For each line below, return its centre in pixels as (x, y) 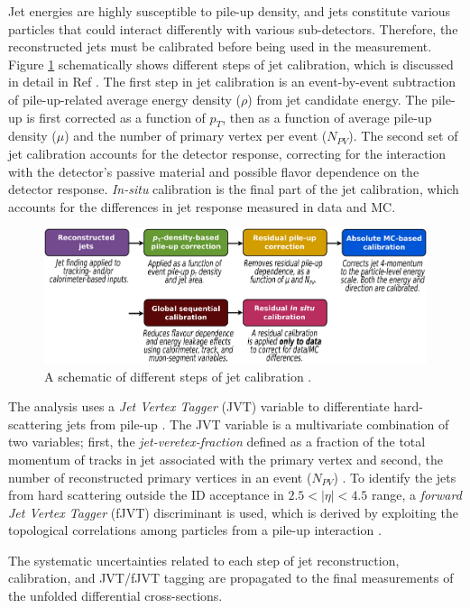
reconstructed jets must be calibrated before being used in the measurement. (220, 46)
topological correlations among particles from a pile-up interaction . (195, 530)
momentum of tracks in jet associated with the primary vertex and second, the (226, 459)
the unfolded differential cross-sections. (115, 596)
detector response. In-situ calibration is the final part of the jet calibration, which (234, 189)
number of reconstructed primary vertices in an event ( (160, 477)
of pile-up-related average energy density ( (125, 99)
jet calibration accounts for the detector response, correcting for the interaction (227, 153)
